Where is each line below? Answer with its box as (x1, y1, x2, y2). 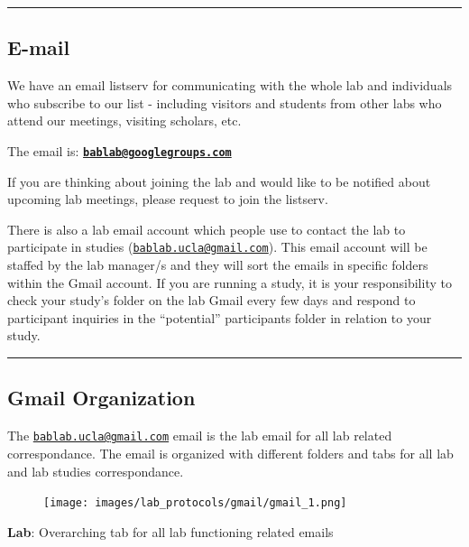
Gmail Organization (7, 384, 196, 412)
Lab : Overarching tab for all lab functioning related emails (7, 522, 334, 541)
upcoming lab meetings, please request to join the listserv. (7, 190, 328, 209)
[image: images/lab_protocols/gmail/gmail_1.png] (43, 496, 347, 510)
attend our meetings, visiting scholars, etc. (7, 111, 242, 130)
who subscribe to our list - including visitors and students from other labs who (7, 93, 442, 112)
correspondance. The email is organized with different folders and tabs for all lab (7, 443, 454, 462)
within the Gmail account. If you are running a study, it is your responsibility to (7, 273, 452, 292)
